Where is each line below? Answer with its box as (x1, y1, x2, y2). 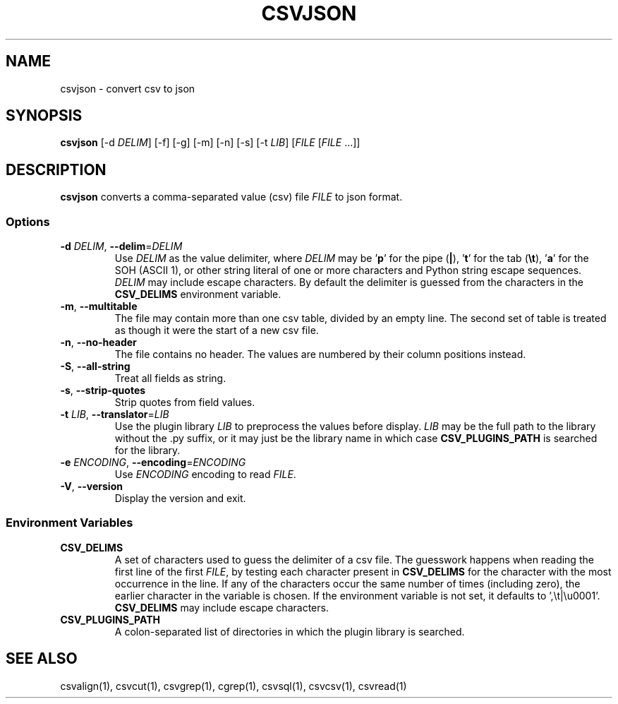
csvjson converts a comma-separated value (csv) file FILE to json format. (60, 191, 403, 203)
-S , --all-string (60, 360, 131, 373)
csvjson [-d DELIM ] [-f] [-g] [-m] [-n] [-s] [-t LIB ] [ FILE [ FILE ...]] (60, 136, 360, 149)
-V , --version (60, 480, 123, 493)
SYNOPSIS (6, 107, 83, 125)
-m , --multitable (60, 300, 138, 313)
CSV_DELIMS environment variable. (114, 288, 281, 301)
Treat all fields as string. (114, 372, 226, 385)
